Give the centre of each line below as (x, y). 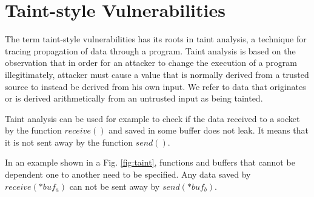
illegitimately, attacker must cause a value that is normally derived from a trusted (157, 74)
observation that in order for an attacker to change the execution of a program (151, 63)
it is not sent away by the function (69, 142)
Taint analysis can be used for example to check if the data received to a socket (152, 118)
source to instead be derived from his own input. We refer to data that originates (155, 86)
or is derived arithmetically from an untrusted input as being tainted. (134, 98)
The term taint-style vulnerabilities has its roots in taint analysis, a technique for (156, 39)
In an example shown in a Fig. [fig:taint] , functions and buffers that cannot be (150, 162)
